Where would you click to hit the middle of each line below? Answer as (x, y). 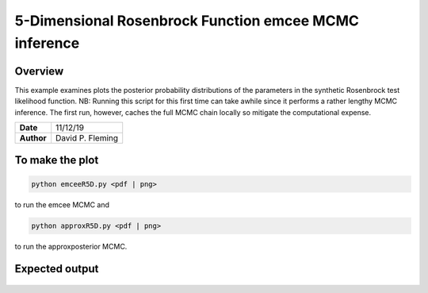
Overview (39, 71)
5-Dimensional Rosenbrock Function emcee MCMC (187, 21)
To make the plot (57, 160)
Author (33, 138)
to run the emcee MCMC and (62, 204)
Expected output (57, 269)
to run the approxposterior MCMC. (71, 246)
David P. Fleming (87, 138)
